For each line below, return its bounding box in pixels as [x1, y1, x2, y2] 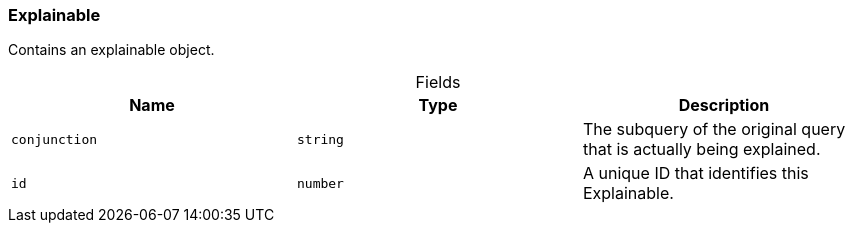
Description [678, 95, 770, 116]
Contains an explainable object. [8, 41, 215, 59]
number [296, 175, 344, 191]
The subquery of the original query [582, 119, 846, 140]
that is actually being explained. [582, 139, 821, 160]
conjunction [11, 131, 98, 147]
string [296, 131, 344, 147]
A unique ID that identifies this [582, 163, 809, 184]
